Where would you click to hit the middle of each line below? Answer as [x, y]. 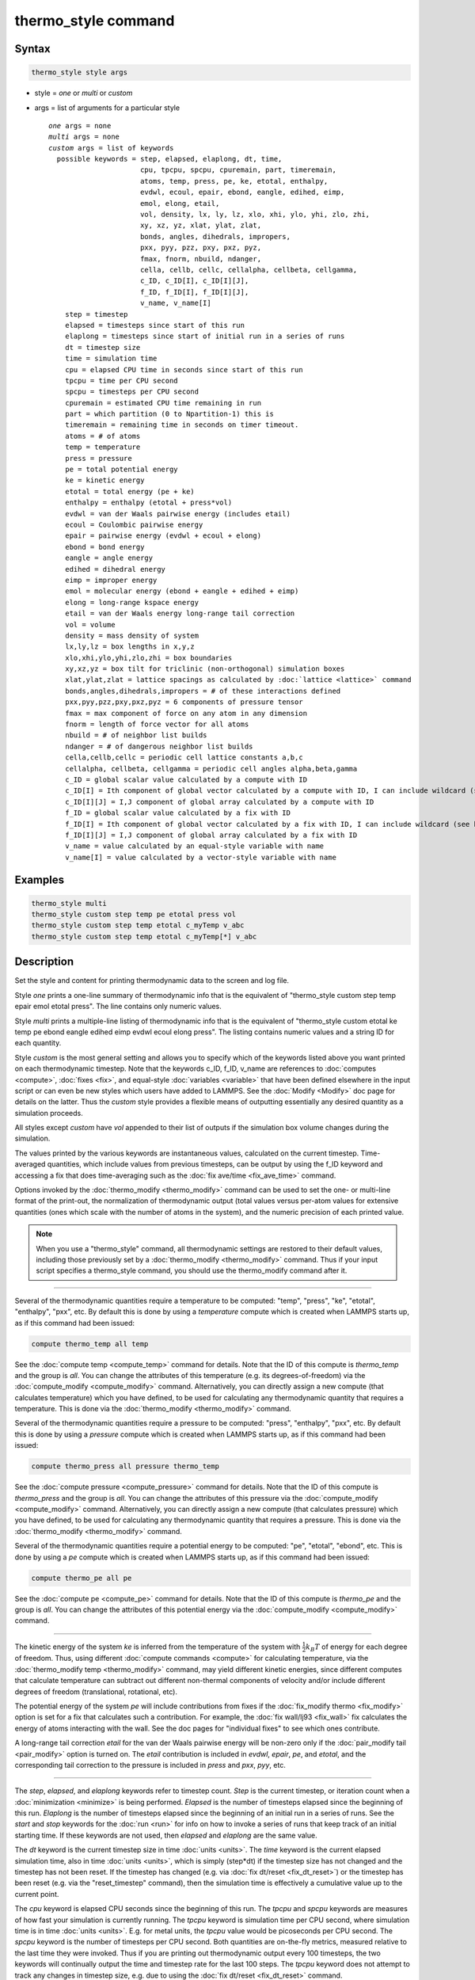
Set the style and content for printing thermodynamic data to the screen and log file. [152, 980]
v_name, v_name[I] [175, 303]
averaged [30, 1164]
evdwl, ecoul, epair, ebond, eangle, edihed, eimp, [242, 192]
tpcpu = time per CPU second [121, 381]
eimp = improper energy [111, 580]
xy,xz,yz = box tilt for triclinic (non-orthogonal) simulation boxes [205, 669]
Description [44, 962]
